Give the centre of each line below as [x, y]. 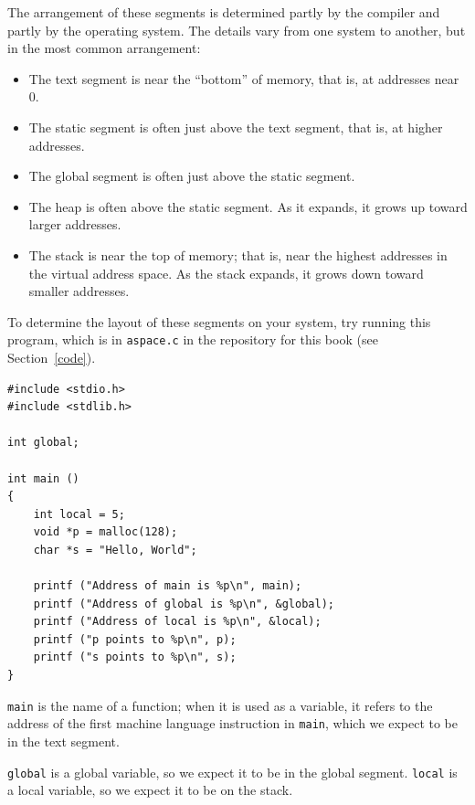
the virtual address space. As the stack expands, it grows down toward [226, 273]
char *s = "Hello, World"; [115, 550]
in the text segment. [63, 741]
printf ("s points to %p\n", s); [135, 657]
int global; [43, 443]
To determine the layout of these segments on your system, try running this [219, 321]
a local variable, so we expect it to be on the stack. [150, 790]
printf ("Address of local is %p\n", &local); [177, 622]
